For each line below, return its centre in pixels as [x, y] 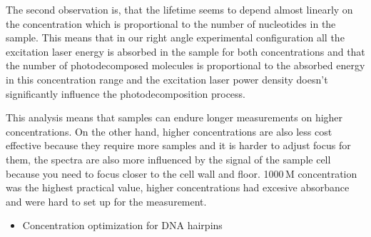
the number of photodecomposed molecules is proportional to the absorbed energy [185, 65]
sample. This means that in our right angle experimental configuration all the [175, 37]
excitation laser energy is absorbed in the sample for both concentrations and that [185, 51]
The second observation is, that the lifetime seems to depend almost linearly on [179, 9]
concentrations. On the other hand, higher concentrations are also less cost [169, 131]
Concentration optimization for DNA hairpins [122, 225]
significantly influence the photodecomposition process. [126, 93]
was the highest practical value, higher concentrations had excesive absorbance [178, 187]
